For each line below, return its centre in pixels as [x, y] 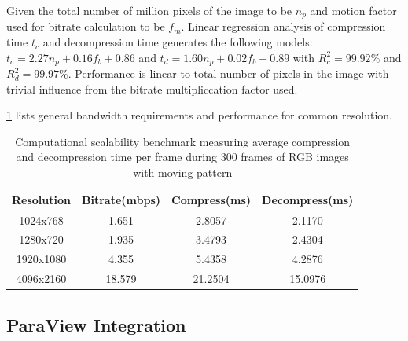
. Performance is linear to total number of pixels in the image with [228, 73]
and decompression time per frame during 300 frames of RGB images [182, 157]
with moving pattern [183, 172]
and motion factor [353, 10]
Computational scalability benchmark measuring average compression [183, 141]
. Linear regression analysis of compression [283, 26]
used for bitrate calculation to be [86, 26]
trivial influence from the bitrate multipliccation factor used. [152, 88]
